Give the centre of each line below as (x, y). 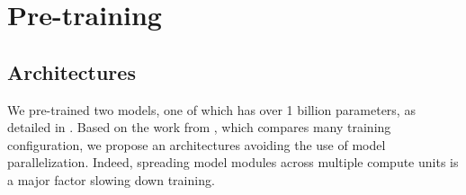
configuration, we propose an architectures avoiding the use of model (197, 144)
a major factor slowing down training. (111, 179)
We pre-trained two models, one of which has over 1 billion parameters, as (211, 109)
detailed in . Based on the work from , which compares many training (199, 127)
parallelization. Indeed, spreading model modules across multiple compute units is (233, 162)
